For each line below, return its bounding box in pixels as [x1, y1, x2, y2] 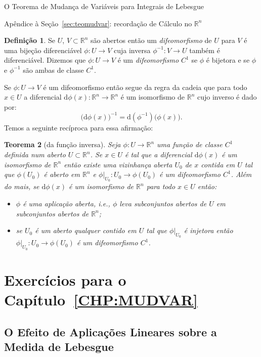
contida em [201, 159, 235, 169]
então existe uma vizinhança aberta [64, 159, 172, 169]
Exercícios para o [4, 269, 126, 290]
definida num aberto [4, 149, 66, 160]
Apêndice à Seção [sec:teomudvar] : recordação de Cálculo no [4, 18, 192, 28]
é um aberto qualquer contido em [35, 225, 137, 236]
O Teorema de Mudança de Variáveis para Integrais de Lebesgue [4, 1, 204, 11]
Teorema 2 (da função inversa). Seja [4, 139, 121, 150]
